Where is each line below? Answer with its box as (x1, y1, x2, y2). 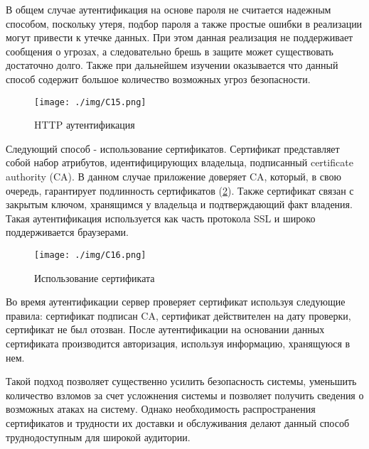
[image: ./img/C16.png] (34, 249, 146, 260)
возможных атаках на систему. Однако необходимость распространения (6, 401, 316, 416)
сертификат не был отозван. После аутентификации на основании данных (6, 322, 325, 337)
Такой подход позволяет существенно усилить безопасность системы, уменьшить (6, 374, 357, 389)
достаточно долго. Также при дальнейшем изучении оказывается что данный (6, 58, 338, 72)
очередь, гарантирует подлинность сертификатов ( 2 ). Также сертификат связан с (6, 183, 354, 198)
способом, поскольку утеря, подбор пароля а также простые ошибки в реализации (6, 16, 363, 31)
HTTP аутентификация (34, 117, 135, 132)
